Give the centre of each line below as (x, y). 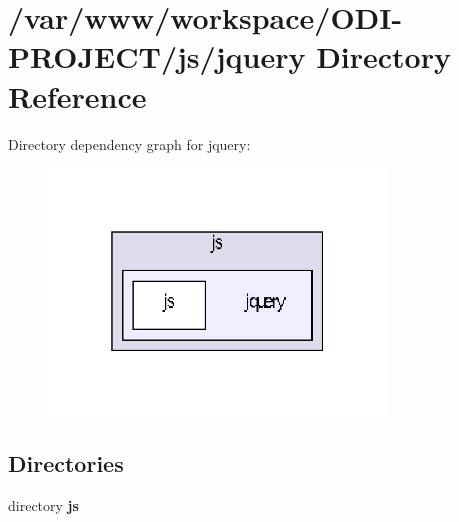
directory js (43, 504)
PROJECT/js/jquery (157, 56)
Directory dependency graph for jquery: (129, 143)
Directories (66, 462)
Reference (77, 95)
